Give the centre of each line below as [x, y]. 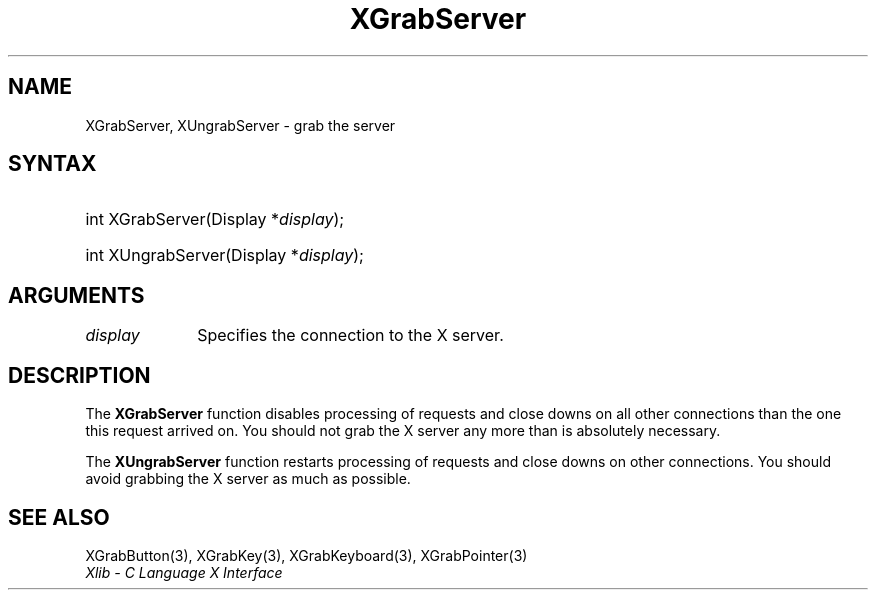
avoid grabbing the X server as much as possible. [248, 479]
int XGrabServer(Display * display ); [215, 219]
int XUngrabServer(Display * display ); [224, 255]
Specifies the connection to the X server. [350, 335]
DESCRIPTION [79, 375]
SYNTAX [52, 164]
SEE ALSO [59, 517]
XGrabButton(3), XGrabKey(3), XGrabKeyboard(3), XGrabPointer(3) [306, 555]
